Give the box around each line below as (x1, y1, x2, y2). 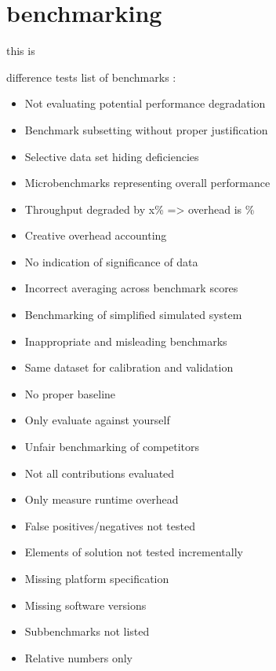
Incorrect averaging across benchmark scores (24, 280, 238, 296)
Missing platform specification (24, 570, 169, 586)
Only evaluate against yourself (24, 412, 170, 428)
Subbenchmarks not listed (24, 623, 150, 640)
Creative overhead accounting (24, 227, 167, 244)
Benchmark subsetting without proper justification (24, 121, 268, 137)
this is (6, 42, 35, 59)
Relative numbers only (24, 649, 133, 665)
